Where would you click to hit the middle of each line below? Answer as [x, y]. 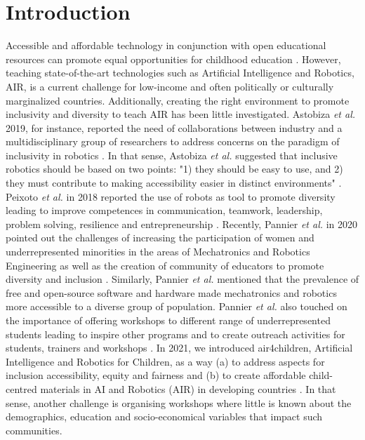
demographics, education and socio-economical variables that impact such [164, 416]
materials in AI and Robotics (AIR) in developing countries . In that [188, 388]
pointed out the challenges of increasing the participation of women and [160, 238]
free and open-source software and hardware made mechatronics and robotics [171, 292]
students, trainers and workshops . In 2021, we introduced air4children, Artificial [179, 348]
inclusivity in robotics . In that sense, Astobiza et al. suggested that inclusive [172, 155]
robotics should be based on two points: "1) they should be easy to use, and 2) [174, 169]
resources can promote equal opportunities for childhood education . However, [173, 59]
